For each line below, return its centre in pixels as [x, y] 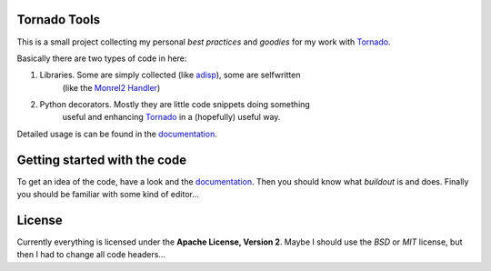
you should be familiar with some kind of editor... [108, 195]
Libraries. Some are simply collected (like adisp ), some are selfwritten [170, 75]
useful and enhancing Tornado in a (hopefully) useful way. [171, 117]
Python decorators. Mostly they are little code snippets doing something [175, 105]
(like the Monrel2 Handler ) [111, 87]
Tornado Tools [58, 20]
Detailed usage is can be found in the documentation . [117, 134]
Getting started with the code [101, 160]
